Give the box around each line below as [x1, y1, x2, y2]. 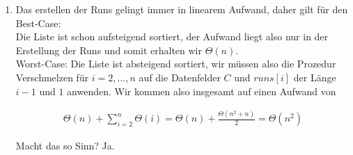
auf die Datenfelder [139, 70, 221, 84]
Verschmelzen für [15, 70, 89, 84]
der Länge [293, 70, 336, 84]
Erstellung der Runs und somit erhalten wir [15, 42, 202, 57]
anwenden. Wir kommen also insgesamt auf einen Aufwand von [67, 83, 336, 98]
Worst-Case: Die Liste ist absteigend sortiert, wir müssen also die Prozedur [15, 56, 336, 71]
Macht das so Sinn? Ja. [15, 138, 115, 152]
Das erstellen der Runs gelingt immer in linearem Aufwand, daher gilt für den [15, 2, 348, 16]
